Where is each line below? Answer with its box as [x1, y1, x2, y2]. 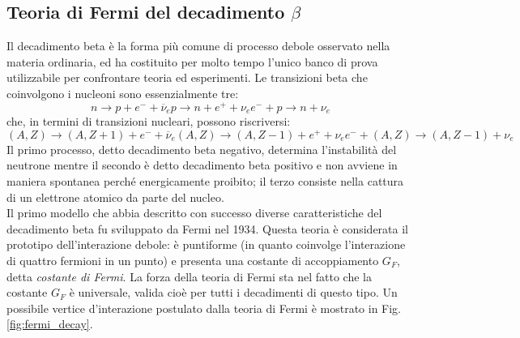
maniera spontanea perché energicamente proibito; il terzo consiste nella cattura [6, 172, 404, 189]
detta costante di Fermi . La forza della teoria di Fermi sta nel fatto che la [6, 267, 372, 285]
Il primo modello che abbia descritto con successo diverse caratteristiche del [6, 204, 382, 221]
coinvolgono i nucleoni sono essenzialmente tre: [6, 84, 239, 101]
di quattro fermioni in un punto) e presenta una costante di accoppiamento [6, 251, 379, 268]
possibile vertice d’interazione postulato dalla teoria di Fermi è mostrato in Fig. [6, 299, 402, 316]
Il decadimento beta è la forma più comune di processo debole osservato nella [6, 37, 390, 54]
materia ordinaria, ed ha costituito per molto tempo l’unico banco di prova [6, 53, 378, 70]
